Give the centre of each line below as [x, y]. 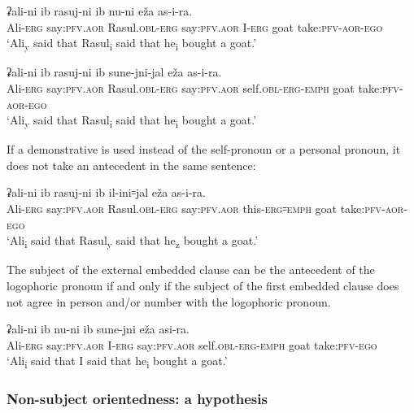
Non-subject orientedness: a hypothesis [137, 399]
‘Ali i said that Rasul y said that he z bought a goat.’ [133, 241]
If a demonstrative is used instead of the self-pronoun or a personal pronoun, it [204, 149]
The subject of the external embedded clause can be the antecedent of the [191, 270]
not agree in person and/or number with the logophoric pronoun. [169, 301]
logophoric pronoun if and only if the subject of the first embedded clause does [203, 285]
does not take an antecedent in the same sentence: [131, 165]
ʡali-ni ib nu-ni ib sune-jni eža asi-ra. [98, 329]
